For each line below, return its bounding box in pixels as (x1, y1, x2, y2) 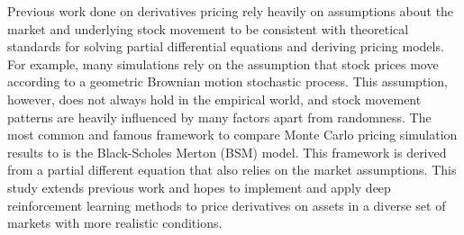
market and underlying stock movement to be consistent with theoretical (7, 19, 409, 38)
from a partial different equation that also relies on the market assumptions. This (7, 160, 457, 179)
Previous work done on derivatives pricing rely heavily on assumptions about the (7, 2, 454, 20)
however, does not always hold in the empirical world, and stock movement (7, 89, 422, 108)
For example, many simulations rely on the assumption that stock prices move (7, 54, 439, 73)
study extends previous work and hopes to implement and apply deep (7, 177, 391, 196)
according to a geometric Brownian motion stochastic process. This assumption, (7, 72, 448, 91)
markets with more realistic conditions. (7, 213, 223, 232)
